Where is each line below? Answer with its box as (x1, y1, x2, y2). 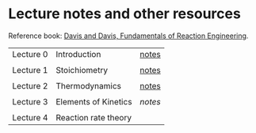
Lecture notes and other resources (8, 5, 242, 23)
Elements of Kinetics (55, 96, 132, 107)
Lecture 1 (12, 64, 48, 75)
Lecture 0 (12, 48, 48, 59)
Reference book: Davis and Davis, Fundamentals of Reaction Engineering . (8, 31, 249, 40)
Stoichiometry (55, 64, 109, 75)
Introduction (55, 48, 101, 59)
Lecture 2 (12, 80, 48, 91)
